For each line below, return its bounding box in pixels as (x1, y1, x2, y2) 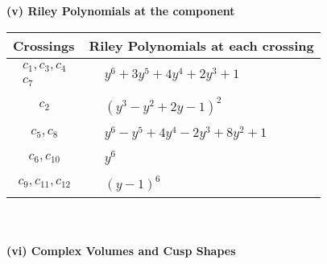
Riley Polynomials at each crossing (89, 35, 314, 55)
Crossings (13, 35, 75, 55)
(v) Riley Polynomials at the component (6, 2, 235, 19)
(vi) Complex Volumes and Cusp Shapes (6, 241, 236, 258)
